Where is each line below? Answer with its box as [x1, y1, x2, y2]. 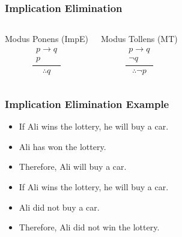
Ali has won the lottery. [19, 140, 106, 152]
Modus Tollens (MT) [101, 32, 178, 45]
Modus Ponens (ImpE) [5, 32, 89, 45]
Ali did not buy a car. [19, 200, 100, 213]
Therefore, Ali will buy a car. [19, 160, 127, 173]
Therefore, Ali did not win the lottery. [19, 221, 160, 233]
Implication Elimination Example [5, 96, 169, 111]
